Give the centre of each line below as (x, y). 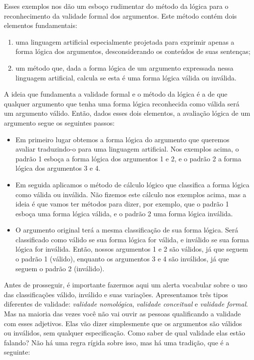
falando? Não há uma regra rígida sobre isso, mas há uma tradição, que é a (117, 342)
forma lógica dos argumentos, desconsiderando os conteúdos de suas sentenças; (133, 51)
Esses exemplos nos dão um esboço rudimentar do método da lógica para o (116, 6)
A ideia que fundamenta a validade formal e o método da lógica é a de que (116, 94)
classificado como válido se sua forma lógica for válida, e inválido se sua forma (132, 239)
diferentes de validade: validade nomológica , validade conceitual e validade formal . (126, 304)
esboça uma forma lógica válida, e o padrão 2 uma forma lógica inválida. (124, 213)
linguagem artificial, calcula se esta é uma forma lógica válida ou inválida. (126, 77)
